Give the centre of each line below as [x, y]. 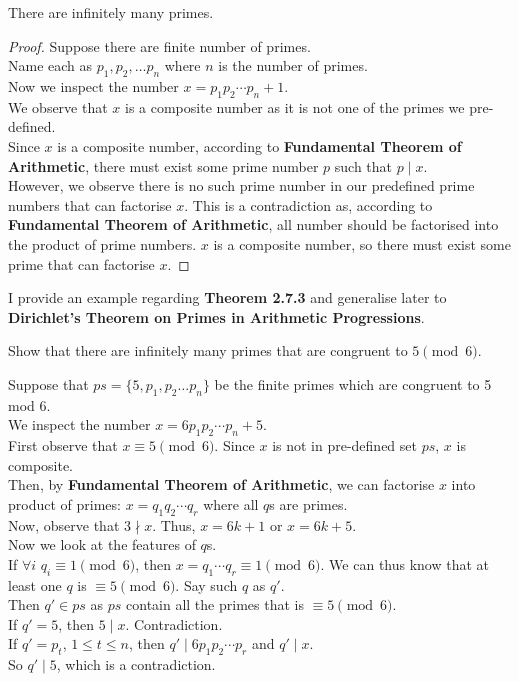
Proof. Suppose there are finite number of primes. [159, 45]
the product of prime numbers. [102, 243]
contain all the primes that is [215, 604]
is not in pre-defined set [344, 445]
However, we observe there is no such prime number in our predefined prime [241, 185]
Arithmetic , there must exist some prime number [163, 165]
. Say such [206, 584]
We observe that [58, 106]
